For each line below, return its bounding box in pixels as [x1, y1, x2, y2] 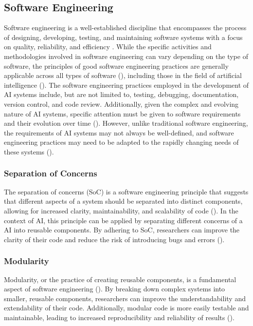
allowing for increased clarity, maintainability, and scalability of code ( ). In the [4, 205, 238, 215]
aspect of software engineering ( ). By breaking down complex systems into [4, 284, 225, 294]
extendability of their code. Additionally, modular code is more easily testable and [4, 303, 249, 313]
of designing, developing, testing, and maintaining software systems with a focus [4, 32, 243, 42]
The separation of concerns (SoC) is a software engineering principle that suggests [4, 186, 249, 196]
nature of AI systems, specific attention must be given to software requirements [4, 108, 241, 118]
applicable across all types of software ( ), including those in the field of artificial [4, 70, 242, 80]
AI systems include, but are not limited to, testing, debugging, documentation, [4, 89, 239, 99]
